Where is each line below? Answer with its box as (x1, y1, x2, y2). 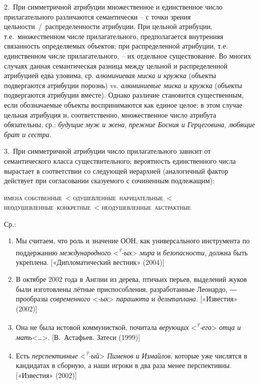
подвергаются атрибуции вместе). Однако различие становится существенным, (4, 90, 244, 100)
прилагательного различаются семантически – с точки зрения (4, 11, 191, 22)
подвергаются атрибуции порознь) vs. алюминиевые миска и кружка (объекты (4, 80, 242, 90)
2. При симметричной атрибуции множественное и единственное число (4, 2, 222, 12)
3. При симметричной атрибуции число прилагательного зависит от (4, 146, 211, 156)
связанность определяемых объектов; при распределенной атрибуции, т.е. (4, 41, 228, 51)
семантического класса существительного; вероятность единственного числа (4, 155, 236, 166)
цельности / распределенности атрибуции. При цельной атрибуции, (4, 21, 212, 32)
